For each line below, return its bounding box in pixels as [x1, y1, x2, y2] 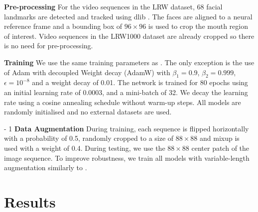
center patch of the [191, 142, 250, 153]
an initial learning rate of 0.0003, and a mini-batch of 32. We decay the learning [4, 87, 248, 97]
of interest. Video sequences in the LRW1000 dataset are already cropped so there [4, 30, 255, 41]
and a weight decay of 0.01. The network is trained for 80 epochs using [32, 77, 248, 88]
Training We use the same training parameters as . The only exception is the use [4, 57, 255, 67]
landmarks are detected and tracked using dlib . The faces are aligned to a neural [4, 11, 253, 21]
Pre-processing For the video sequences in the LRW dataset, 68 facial [4, 1, 223, 11]
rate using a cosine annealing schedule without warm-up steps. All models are [4, 97, 241, 107]
